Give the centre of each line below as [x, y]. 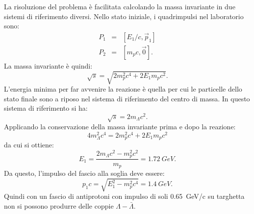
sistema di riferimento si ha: [46, 108]
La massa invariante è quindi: [48, 65]
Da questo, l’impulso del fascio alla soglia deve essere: [84, 173]
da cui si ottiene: [29, 145]
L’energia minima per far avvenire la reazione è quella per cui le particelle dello [123, 88]
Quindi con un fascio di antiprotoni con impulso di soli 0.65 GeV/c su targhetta [124, 196]
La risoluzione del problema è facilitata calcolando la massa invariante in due [120, 6]
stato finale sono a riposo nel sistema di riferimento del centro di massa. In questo [127, 98]
